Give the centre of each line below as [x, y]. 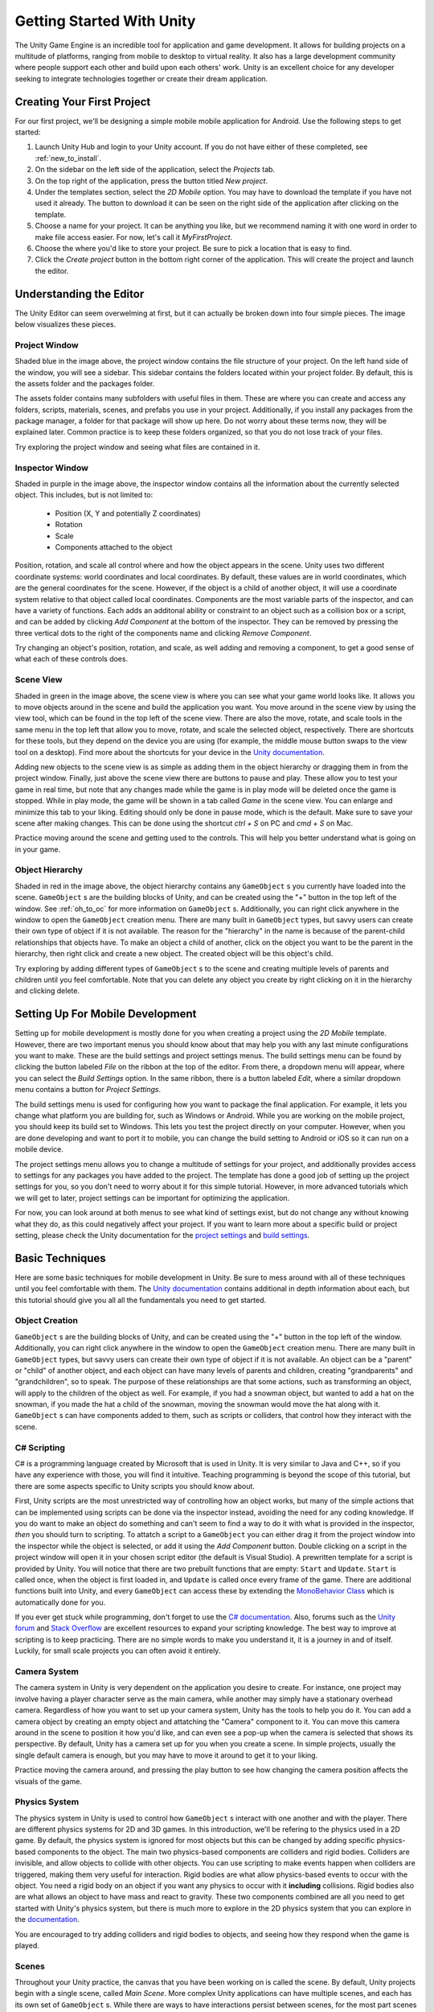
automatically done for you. [60, 1602]
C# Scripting [40, 1447]
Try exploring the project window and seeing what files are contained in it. [137, 447]
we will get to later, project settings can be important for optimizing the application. [152, 1198]
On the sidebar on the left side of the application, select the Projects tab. [155, 170]
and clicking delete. [47, 991]
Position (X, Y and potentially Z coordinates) [128, 513]
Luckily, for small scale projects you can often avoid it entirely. [118, 1651]
